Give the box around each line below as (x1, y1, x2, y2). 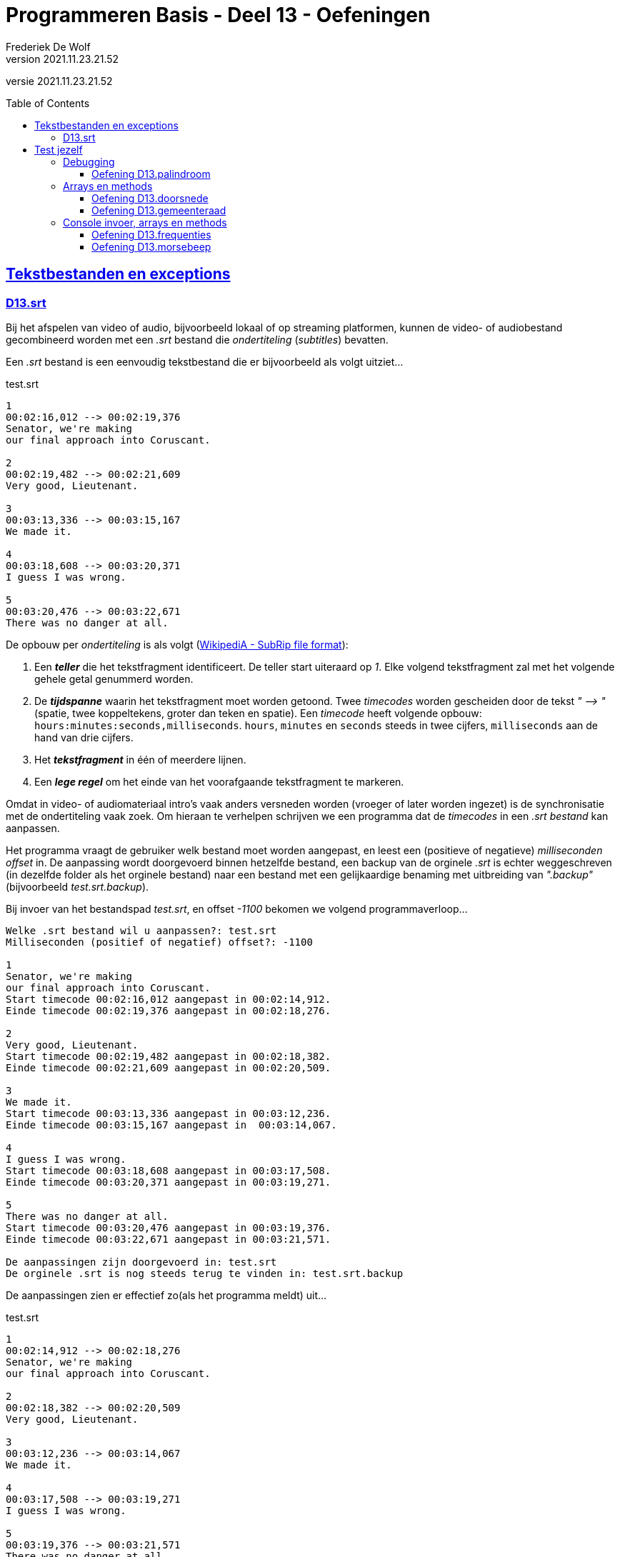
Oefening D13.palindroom (91, 167, 211, 180)
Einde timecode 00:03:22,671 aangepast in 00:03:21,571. (6, 1233, 331, 1245)
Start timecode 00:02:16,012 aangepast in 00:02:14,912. (6, 993, 331, 1005)
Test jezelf (34, 143, 83, 156)
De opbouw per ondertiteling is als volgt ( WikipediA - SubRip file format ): (6, 638, 349, 651)
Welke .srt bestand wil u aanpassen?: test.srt (6, 924, 277, 936)
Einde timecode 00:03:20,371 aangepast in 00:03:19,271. (6, 1176, 331, 1188)
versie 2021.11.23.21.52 (6, 74, 113, 87)
